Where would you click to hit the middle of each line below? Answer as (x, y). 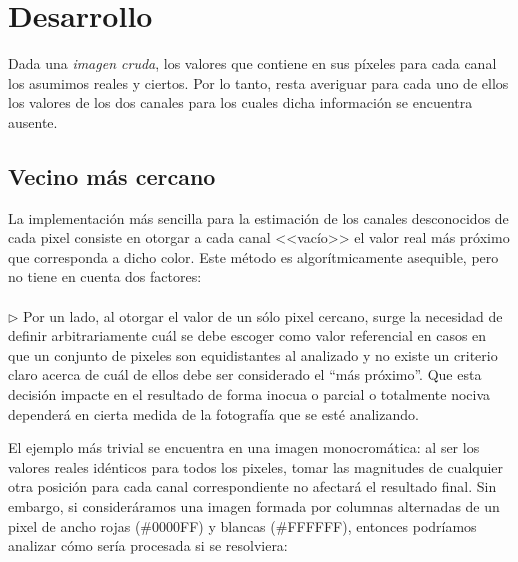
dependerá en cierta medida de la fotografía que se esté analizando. (213, 413)
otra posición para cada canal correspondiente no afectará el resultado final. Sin (252, 486)
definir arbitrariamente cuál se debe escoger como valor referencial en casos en (247, 335)
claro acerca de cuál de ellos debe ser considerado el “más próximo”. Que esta (245, 374)
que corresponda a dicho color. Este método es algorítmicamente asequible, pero (253, 256)
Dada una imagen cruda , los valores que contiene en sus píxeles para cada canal (252, 63)
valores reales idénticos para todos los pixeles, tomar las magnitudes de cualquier (256, 466)
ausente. (33, 121)
